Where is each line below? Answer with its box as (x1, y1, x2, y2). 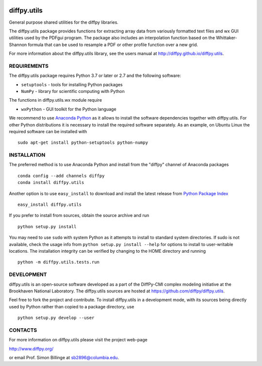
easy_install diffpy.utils (17, 202, 82, 208)
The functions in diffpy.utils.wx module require (9, 97, 102, 103)
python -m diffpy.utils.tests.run (17, 259, 99, 265)
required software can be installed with (9, 128, 87, 134)
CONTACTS (9, 327, 37, 334)
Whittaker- (216, 35, 237, 41)
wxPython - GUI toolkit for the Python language (21, 106, 116, 112)
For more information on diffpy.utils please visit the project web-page (9, 337, 147, 343)
